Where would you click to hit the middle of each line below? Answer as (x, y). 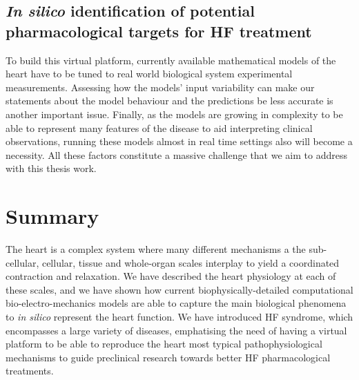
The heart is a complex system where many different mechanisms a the (156, 249)
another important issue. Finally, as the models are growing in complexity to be (174, 114)
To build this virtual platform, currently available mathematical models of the (171, 60)
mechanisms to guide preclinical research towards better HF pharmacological (168, 357)
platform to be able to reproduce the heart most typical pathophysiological (164, 344)
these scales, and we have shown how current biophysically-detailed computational (179, 289)
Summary (52, 216)
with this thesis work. (51, 168)
